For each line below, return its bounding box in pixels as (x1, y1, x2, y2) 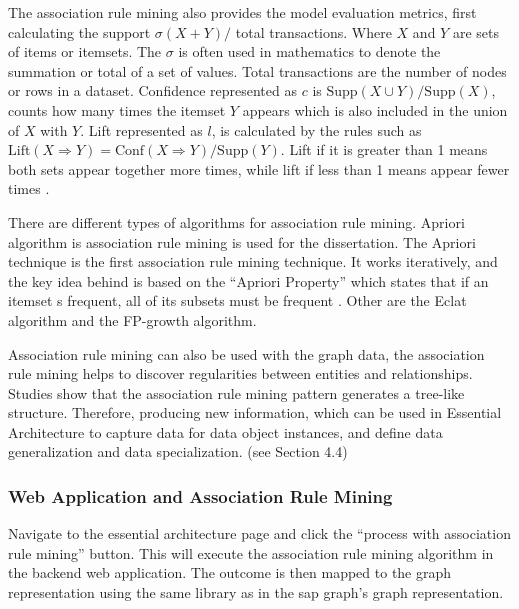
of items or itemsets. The (8, 41, 162, 62)
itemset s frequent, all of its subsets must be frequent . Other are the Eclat (8, 290, 467, 311)
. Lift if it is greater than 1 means (280, 139, 488, 160)
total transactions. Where (235, 21, 392, 42)
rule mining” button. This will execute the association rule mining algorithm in (8, 542, 494, 563)
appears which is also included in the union (242, 99, 508, 120)
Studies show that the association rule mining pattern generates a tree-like (8, 382, 465, 403)
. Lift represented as (80, 119, 203, 140)
